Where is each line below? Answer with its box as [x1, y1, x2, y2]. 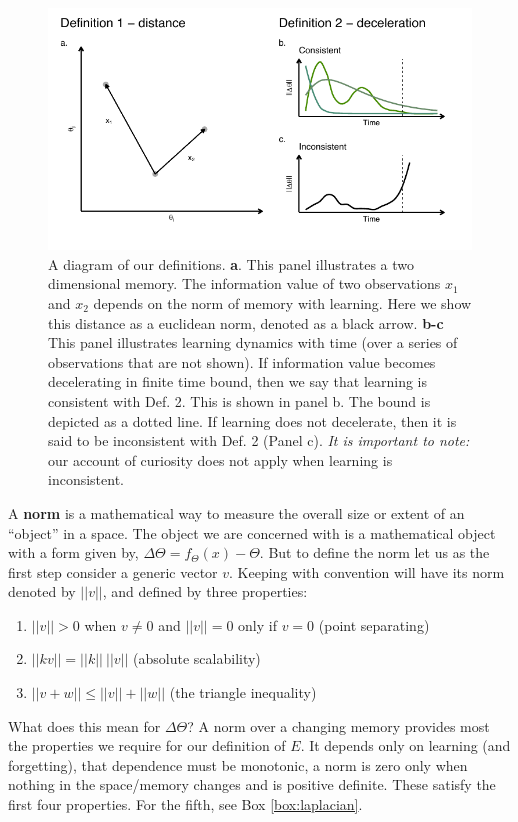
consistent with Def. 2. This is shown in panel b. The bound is [48, 390, 431, 411]
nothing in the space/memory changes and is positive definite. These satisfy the [8, 774, 496, 795]
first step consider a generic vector [8, 561, 218, 582]
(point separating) [318, 614, 430, 635]
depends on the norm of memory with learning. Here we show [93, 292, 472, 313]
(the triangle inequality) [169, 682, 317, 703]
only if [238, 614, 277, 635]
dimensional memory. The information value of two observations [48, 273, 441, 294]
